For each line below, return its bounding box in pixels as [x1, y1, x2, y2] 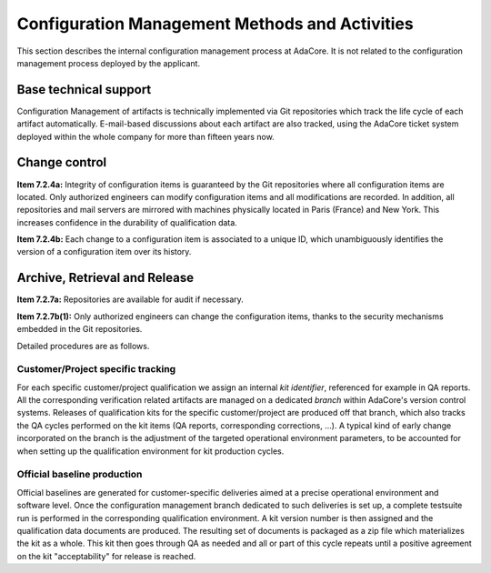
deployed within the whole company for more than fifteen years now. [16, 131, 275, 142]
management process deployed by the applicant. [16, 57, 200, 68]
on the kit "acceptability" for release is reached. [16, 550, 196, 561]
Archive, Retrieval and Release [16, 270, 195, 286]
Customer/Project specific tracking [16, 363, 176, 376]
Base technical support [16, 82, 152, 97]
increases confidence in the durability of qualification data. [16, 216, 238, 227]
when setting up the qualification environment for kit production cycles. [16, 446, 285, 457]
